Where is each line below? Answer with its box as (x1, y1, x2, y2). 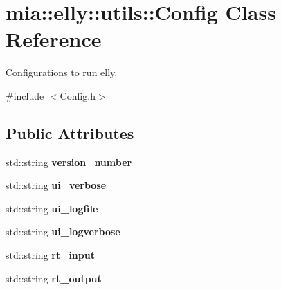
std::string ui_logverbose (6, 224, 120, 239)
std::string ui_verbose (6, 178, 107, 192)
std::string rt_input (6, 248, 95, 262)
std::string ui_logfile (6, 201, 98, 215)
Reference (6, 25, 102, 53)
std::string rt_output (6, 271, 102, 285)
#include (6, 88, 44, 102)
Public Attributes (6, 122, 134, 143)
